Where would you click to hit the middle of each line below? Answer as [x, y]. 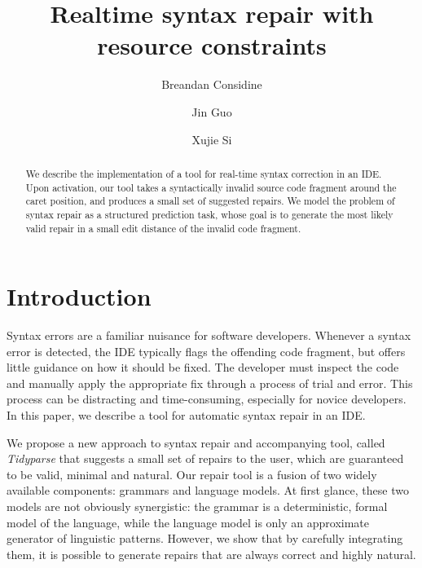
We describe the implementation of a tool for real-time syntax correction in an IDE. [204, 173]
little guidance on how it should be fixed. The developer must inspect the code [203, 367]
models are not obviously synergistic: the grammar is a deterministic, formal [197, 506]
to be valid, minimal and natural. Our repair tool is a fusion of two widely [192, 474]
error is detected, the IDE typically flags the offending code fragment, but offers [206, 351]
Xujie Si [212, 139]
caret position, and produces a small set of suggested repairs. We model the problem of [210, 201]
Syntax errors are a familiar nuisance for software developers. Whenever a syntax [209, 335]
